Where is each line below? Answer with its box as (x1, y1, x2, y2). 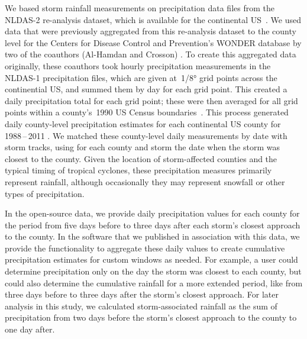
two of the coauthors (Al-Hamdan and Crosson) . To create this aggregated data (5, 48, 296, 60)
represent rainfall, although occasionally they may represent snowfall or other (5, 175, 285, 188)
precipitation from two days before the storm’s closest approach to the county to (5, 311, 297, 324)
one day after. (5, 323, 55, 335)
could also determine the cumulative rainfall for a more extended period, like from (5, 276, 303, 289)
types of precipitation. (5, 187, 85, 199)
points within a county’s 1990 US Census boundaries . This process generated (5, 106, 289, 118)
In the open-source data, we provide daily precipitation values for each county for (5, 207, 300, 219)
